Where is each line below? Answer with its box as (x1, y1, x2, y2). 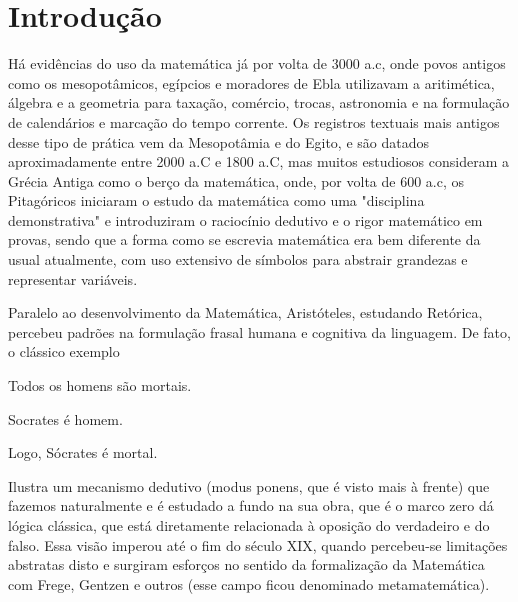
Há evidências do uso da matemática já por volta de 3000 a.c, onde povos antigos (8, 53, 506, 74)
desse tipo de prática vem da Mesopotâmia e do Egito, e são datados (8, 131, 429, 152)
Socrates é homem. (8, 408, 123, 429)
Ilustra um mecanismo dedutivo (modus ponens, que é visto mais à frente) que (8, 475, 490, 496)
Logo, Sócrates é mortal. (8, 442, 158, 463)
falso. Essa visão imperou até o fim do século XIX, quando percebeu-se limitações (8, 534, 508, 555)
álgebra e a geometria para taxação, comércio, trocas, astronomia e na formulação (8, 92, 510, 113)
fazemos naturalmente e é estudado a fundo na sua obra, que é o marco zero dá (8, 495, 494, 516)
